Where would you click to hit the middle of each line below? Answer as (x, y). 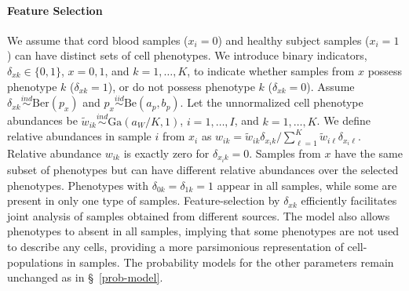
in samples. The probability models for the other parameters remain (230, 262)
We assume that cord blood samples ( (98, 40)
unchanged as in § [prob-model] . (85, 277)
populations (35, 262)
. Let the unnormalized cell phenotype (272, 102)
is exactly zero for (166, 153)
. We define (344, 120)
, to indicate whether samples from (271, 70)
